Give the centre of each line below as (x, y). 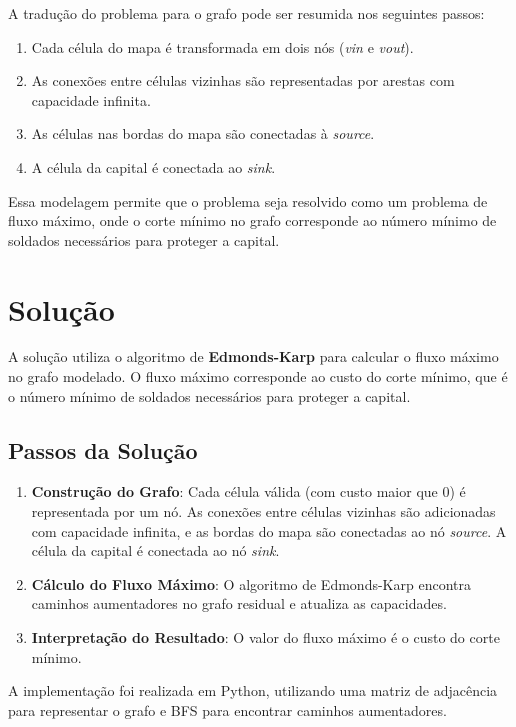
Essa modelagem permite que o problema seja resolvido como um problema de (248, 200)
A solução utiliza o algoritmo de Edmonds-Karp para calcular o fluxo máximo (253, 356)
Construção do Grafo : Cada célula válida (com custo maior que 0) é (248, 491)
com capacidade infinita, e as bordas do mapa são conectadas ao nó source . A (269, 530)
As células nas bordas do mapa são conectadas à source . (203, 133)
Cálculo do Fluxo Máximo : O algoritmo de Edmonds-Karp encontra (251, 583)
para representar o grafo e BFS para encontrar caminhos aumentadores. (227, 709)
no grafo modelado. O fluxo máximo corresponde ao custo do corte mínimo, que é (258, 376)
